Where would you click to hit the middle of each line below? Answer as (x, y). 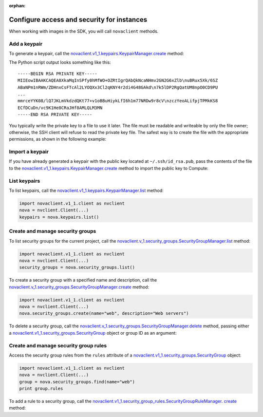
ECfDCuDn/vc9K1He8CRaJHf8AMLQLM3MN (60, 108)
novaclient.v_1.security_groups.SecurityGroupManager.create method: (79, 287)
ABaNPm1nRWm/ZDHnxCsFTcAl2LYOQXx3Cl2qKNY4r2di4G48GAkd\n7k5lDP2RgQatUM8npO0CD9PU (118, 87)
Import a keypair (29, 152)
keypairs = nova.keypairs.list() (59, 217)
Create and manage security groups (53, 231)
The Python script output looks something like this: (60, 62)
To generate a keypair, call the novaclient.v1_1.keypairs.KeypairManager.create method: (96, 54)
